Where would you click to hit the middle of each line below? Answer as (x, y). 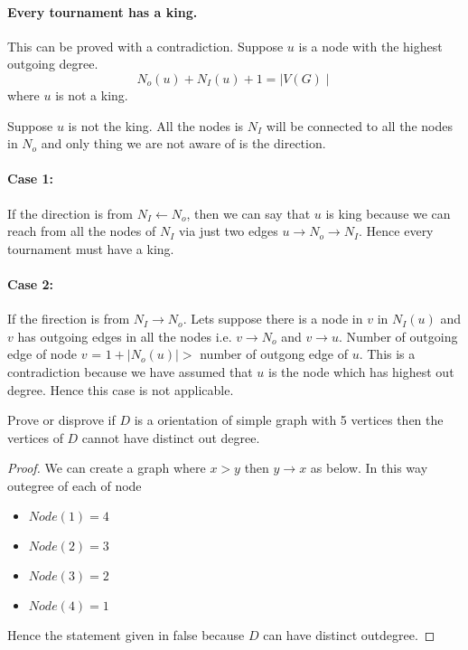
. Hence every (396, 231)
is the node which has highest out (361, 371)
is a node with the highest (370, 46)
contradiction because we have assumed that (130, 371)
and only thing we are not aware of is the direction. (183, 143)
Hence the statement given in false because (126, 635)
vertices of (35, 437)
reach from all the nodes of (82, 231)
